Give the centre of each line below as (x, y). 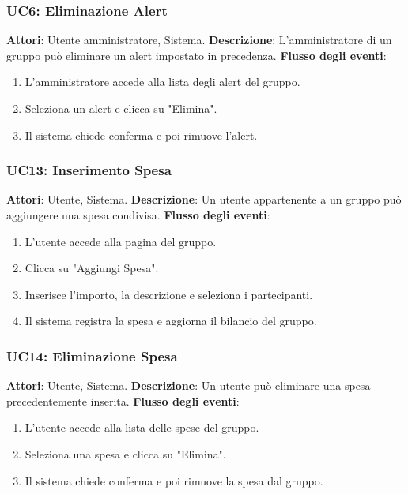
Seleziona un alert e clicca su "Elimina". (121, 108)
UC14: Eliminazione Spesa (92, 356)
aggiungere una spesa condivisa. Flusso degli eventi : (138, 215)
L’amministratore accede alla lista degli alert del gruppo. (162, 82)
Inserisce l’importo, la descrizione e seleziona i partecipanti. (169, 294)
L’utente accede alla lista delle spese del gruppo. (142, 427)
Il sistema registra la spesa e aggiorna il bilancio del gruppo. (171, 321)
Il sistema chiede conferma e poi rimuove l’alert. (141, 135)
